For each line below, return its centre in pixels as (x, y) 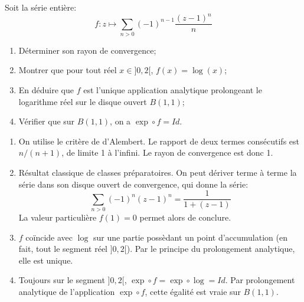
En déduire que (46, 90)
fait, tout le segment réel (63, 249)
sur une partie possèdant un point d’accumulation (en (190, 237)
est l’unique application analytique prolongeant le (173, 90)
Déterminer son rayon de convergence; (87, 50)
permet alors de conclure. (185, 217)
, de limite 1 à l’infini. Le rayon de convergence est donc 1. (167, 152)
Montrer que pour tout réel (68, 70)
